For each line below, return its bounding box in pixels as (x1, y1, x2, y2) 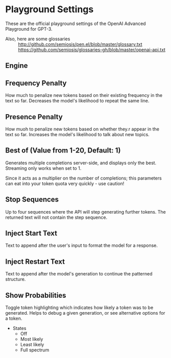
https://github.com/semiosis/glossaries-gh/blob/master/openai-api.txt (18, 46, 166, 53)
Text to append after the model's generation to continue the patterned (5, 271, 153, 277)
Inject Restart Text (5, 257, 65, 266)
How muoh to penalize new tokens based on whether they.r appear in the (5, 126, 160, 132)
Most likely (20, 336, 43, 342)
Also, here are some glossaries (5, 36, 70, 42)
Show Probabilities (5, 291, 66, 299)
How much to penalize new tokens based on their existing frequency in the (5, 92, 162, 98)
